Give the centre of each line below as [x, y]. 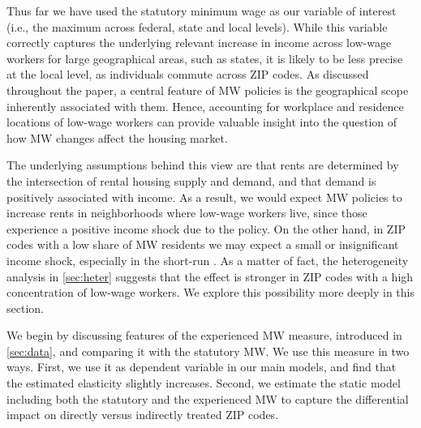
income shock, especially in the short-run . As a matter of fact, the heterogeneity [208, 260]
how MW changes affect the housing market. [117, 137]
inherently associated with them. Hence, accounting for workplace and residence [205, 106]
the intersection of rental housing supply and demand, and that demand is [191, 180]
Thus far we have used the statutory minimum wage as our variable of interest [202, 11]
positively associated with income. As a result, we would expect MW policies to [204, 197]
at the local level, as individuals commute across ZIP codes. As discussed [188, 74]
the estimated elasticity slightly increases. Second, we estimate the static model [204, 383]
